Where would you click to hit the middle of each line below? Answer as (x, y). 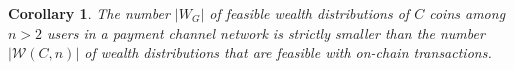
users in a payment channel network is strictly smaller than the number (266, 32)
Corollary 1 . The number (89, 13)
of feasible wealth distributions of (309, 13)
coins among (467, 13)
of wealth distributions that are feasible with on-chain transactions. (288, 52)
